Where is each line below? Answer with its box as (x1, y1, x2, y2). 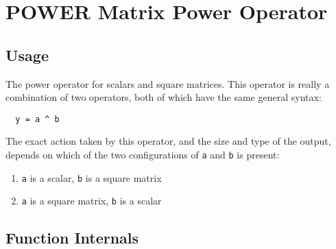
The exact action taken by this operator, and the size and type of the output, (5, 134, 331, 148)
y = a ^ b (15, 114, 60, 124)
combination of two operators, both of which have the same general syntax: (5, 90, 322, 104)
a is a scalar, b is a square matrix (21, 170, 162, 185)
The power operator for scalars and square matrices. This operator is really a (5, 76, 330, 91)
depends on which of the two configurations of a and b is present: (5, 147, 280, 162)
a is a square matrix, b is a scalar (21, 193, 162, 208)
